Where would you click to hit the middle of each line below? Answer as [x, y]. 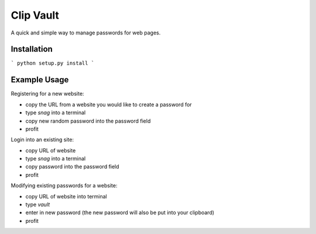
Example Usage [40, 80]
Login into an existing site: [42, 139]
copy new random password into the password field [88, 121]
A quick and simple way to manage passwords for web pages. [86, 33]
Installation [32, 49]
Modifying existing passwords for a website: [64, 186]
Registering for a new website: [47, 94]
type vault [38, 205]
